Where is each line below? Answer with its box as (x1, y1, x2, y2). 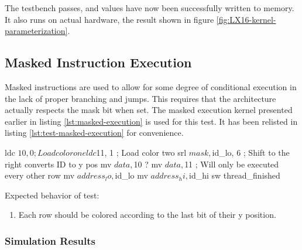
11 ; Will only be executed (184, 157, 279, 170)
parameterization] (5, 25, 68, 37)
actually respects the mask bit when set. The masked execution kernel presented (5, 104, 293, 116)
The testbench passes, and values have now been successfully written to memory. (5, 2, 294, 13)
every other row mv (5, 169, 75, 181)
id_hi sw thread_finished (189, 169, 280, 181)
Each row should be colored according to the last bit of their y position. (18, 208, 276, 221)
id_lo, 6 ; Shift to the (212, 146, 290, 158)
